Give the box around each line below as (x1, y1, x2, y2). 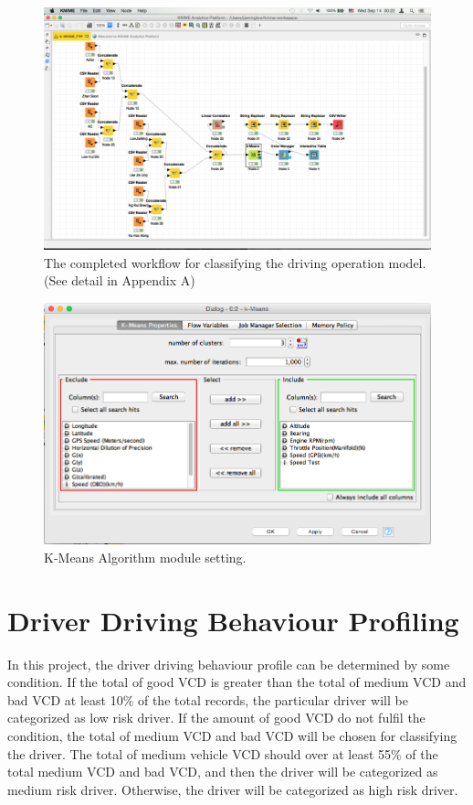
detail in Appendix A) (71, 271, 195, 290)
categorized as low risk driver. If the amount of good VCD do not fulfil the (7, 708, 426, 727)
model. (388, 252, 426, 272)
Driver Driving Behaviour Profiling (7, 601, 459, 639)
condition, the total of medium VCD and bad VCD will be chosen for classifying (7, 725, 457, 745)
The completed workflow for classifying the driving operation (44, 252, 384, 272)
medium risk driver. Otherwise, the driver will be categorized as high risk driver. (7, 779, 458, 799)
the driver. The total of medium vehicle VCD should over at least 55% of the (7, 744, 438, 763)
